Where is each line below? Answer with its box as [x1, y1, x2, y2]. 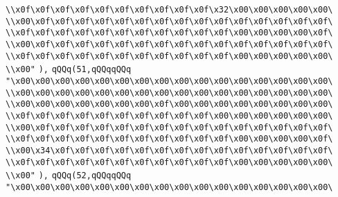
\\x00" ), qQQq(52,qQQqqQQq [6, 171, 132, 181]
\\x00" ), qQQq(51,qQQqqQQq [6, 65, 132, 75]
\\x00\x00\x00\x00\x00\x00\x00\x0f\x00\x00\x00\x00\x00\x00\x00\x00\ [6, 99, 333, 110]
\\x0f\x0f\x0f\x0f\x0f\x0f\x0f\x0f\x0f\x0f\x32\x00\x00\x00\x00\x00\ [6, 5, 333, 15]
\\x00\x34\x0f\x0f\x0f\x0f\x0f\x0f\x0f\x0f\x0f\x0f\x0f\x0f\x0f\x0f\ [6, 145, 333, 155]
